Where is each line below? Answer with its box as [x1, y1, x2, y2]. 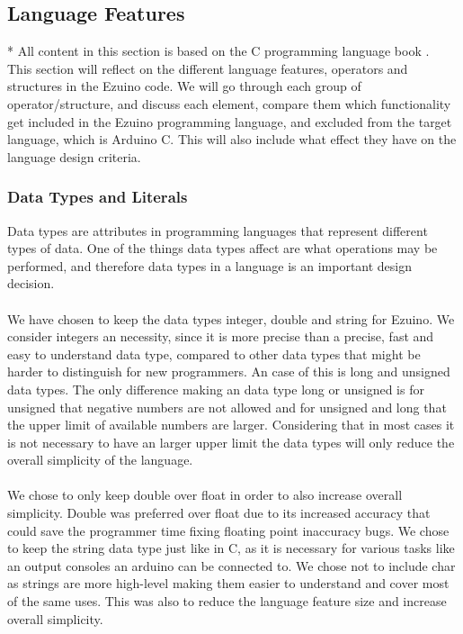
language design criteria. [7, 147, 141, 166]
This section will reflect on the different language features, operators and [7, 59, 408, 77]
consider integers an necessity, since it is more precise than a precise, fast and [7, 327, 434, 346]
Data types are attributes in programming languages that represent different [7, 221, 428, 240]
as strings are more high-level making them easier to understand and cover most [7, 574, 450, 593]
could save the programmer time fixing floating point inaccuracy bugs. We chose [7, 521, 450, 539]
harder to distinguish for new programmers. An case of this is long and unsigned [7, 362, 450, 381]
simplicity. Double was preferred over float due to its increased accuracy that [7, 503, 431, 522]
